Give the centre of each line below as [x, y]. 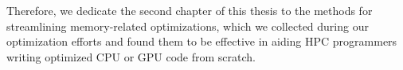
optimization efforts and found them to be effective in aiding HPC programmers [202, 41]
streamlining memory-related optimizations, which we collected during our [188, 26]
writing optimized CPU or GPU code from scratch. [131, 56]
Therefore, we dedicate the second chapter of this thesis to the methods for [190, 10]
